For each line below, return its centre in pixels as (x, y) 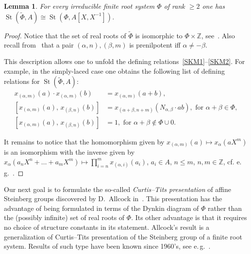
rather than (225, 208)
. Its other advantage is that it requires (189, 217)
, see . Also (218, 35)
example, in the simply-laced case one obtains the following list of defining (114, 71)
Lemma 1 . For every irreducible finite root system (79, 6)
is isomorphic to (159, 35)
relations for (22, 81)
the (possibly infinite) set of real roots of (64, 217)
